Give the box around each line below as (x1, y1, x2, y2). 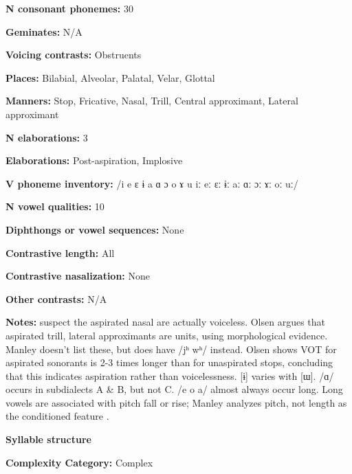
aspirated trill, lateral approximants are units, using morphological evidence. (5, 328, 328, 342)
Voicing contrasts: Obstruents (5, 47, 142, 62)
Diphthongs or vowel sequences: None (5, 222, 184, 236)
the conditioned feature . (5, 409, 109, 423)
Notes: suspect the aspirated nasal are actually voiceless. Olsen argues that (5, 315, 326, 329)
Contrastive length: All (5, 245, 115, 260)
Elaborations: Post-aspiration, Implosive (5, 153, 183, 168)
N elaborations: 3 (5, 130, 88, 144)
